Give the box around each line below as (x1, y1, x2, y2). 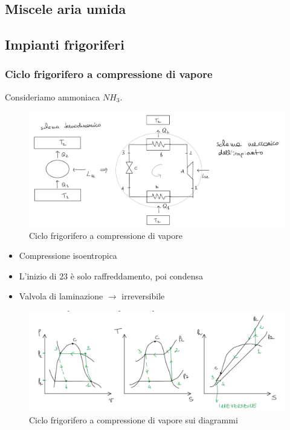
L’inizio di (19, 269, 57, 282)
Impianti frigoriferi (5, 35, 124, 54)
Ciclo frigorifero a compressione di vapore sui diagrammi (29, 414, 238, 426)
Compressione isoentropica (19, 249, 117, 262)
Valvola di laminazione (19, 290, 103, 302)
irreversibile (121, 290, 165, 302)
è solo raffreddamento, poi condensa (70, 269, 203, 282)
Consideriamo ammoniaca (5, 90, 100, 103)
